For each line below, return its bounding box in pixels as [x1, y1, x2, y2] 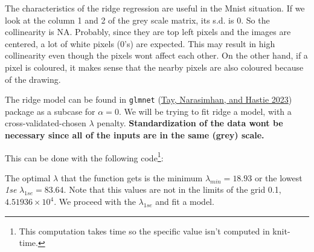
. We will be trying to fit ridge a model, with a [118, 105, 292, 117]
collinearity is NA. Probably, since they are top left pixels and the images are [5, 25, 291, 38]
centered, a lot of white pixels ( [5, 37, 121, 50]
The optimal [5, 171, 51, 184]
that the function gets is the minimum [60, 171, 203, 184]
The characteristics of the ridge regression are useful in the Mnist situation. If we [5, 2, 305, 14]
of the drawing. [5, 73, 61, 85]
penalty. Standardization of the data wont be [97, 117, 283, 129]
